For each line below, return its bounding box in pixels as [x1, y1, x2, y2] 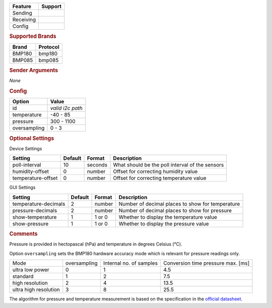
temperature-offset [12, 174, 58, 181]
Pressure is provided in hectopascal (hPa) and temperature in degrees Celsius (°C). [9, 241, 182, 247]
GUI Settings [9, 184, 36, 191]
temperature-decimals [12, 200, 65, 207]
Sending [12, 10, 32, 16]
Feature [12, 3, 32, 10]
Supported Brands [9, 33, 56, 40]
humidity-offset [12, 168, 49, 175]
